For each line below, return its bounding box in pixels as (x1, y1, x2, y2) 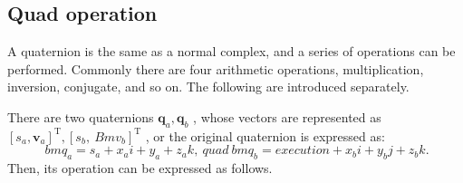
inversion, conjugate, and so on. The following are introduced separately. (7, 77, 410, 96)
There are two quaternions (7, 107, 154, 126)
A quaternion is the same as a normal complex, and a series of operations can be (7, 42, 456, 61)
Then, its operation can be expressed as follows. (7, 159, 273, 178)
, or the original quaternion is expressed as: (145, 126, 385, 145)
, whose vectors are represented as (193, 107, 381, 126)
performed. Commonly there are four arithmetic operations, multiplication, (7, 59, 424, 78)
